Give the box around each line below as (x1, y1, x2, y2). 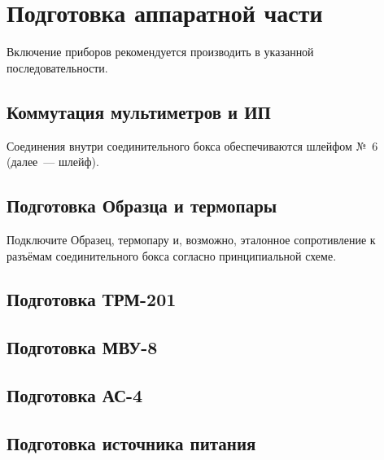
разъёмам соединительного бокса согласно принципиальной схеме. (7, 247, 337, 264)
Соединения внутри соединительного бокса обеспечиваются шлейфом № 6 (7, 137, 378, 154)
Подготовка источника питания (7, 430, 256, 455)
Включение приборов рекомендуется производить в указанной (7, 43, 314, 60)
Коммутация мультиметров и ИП (7, 99, 271, 124)
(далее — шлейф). (7, 153, 99, 170)
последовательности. (7, 59, 108, 76)
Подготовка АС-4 (7, 383, 143, 408)
